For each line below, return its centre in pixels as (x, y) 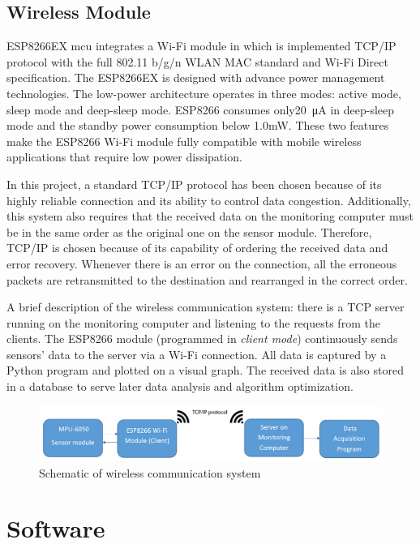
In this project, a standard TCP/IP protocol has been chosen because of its (194, 184)
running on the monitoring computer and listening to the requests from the (193, 322)
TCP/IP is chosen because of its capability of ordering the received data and (197, 248)
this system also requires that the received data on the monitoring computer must (210, 216)
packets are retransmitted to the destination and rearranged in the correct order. (207, 279)
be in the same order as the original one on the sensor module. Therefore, (189, 231)
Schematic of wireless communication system (150, 472)
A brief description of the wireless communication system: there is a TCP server (206, 307)
